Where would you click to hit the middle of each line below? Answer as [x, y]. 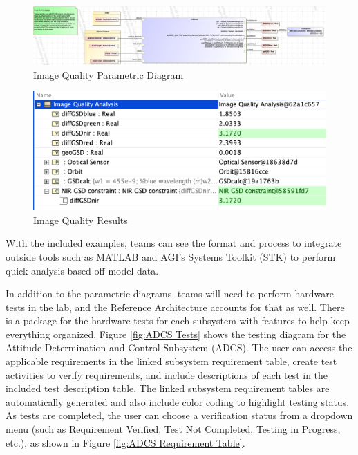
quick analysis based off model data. [82, 270]
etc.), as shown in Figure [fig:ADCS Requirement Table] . [125, 442]
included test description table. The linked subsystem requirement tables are [168, 388]
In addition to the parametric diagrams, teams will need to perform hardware [170, 294]
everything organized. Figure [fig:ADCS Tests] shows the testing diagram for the [176, 334]
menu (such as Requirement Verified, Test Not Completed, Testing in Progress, [173, 429]
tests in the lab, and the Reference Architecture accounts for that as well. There [175, 307]
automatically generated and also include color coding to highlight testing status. [178, 401]
